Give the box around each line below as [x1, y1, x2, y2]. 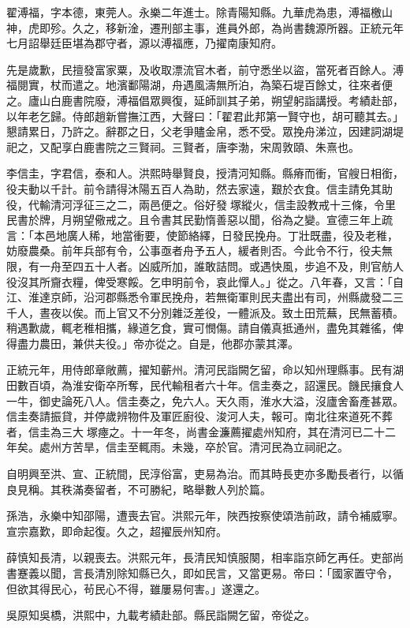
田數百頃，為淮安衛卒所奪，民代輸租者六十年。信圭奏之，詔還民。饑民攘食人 [6, 377, 404, 394]
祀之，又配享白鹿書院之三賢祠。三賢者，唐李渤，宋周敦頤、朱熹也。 [6, 138, 360, 155]
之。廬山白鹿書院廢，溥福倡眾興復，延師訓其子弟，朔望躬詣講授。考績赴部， [6, 92, 404, 108]
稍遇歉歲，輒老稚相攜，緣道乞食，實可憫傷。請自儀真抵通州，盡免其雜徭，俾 [6, 320, 404, 336]
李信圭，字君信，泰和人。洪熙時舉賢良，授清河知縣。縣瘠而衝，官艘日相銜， [6, 165, 404, 181]
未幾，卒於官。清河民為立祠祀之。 [171, 439, 348, 455]
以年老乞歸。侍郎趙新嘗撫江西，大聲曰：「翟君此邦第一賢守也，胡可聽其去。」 [6, 107, 404, 124]
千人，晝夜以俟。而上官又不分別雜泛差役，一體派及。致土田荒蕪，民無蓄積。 [6, 304, 404, 320]
